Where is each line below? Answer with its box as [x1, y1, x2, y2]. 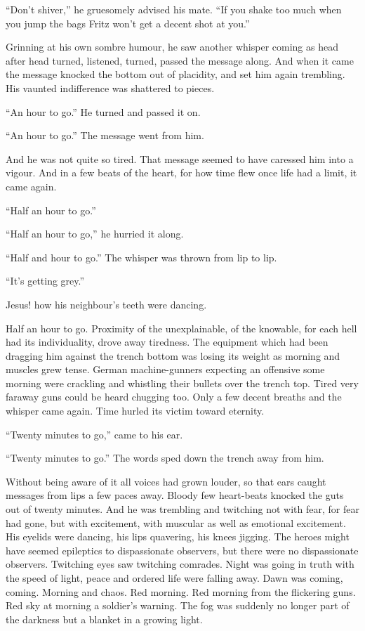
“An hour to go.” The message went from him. [6, 128, 204, 143]
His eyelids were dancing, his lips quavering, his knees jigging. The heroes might [6, 529, 350, 544]
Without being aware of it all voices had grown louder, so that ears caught [6, 474, 326, 488]
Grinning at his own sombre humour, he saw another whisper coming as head [6, 39, 338, 54]
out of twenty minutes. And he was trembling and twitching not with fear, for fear [6, 502, 359, 516]
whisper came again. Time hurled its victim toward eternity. [6, 403, 265, 418]
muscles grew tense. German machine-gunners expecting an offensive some [6, 362, 325, 377]
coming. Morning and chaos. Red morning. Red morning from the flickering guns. [6, 584, 356, 599]
